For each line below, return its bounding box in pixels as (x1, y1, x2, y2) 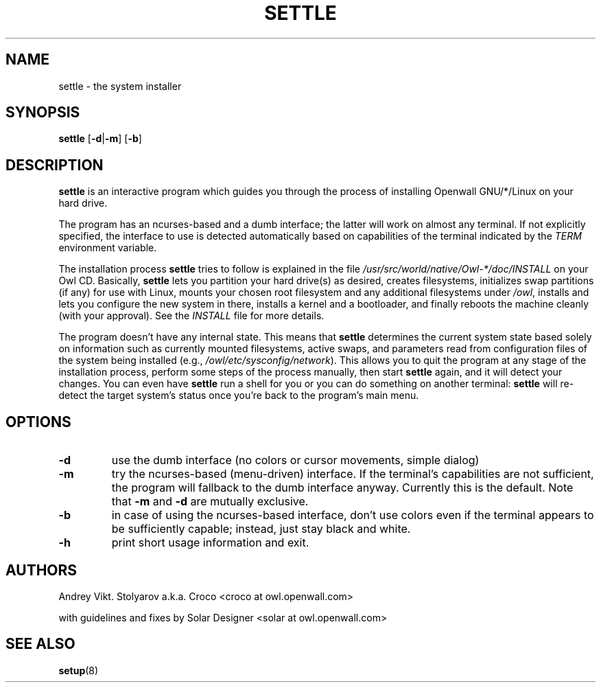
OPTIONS (5, 413, 71, 431)
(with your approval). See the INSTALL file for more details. (58, 310, 325, 322)
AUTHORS (5, 561, 78, 579)
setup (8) (58, 664, 99, 676)
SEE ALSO (5, 635, 75, 653)
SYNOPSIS (5, 104, 80, 122)
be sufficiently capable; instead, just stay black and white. (111, 522, 411, 536)
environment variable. (58, 242, 157, 254)
